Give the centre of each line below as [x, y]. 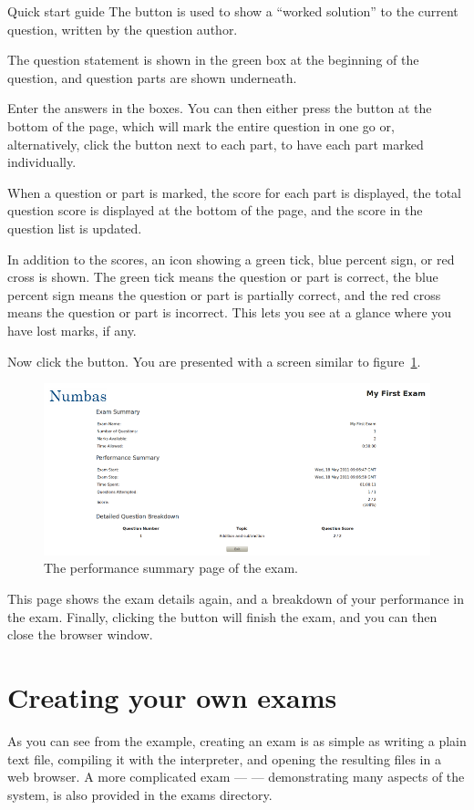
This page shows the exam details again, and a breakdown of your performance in [236, 598]
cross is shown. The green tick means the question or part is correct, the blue [223, 277]
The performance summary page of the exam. [171, 568]
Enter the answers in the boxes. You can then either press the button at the [220, 108]
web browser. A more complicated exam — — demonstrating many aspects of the [236, 777]
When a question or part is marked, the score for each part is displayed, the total [234, 192]
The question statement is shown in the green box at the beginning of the [213, 60]
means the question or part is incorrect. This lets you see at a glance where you [230, 312]
